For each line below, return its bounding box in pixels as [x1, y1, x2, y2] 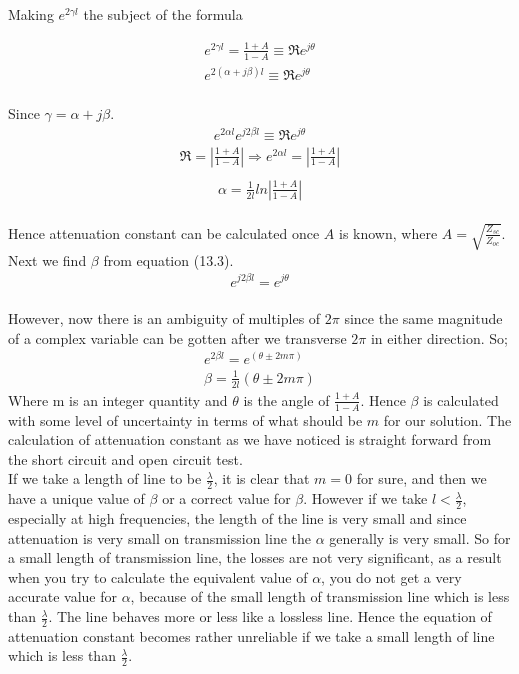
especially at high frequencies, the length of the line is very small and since [8, 508, 467, 529]
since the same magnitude [344, 308, 503, 329]
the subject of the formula [83, 4, 243, 24]
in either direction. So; [370, 327, 508, 348]
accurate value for [8, 586, 117, 607]
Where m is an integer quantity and [8, 389, 228, 410]
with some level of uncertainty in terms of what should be [8, 409, 363, 430]
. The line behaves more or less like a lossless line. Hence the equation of [48, 606, 492, 627]
